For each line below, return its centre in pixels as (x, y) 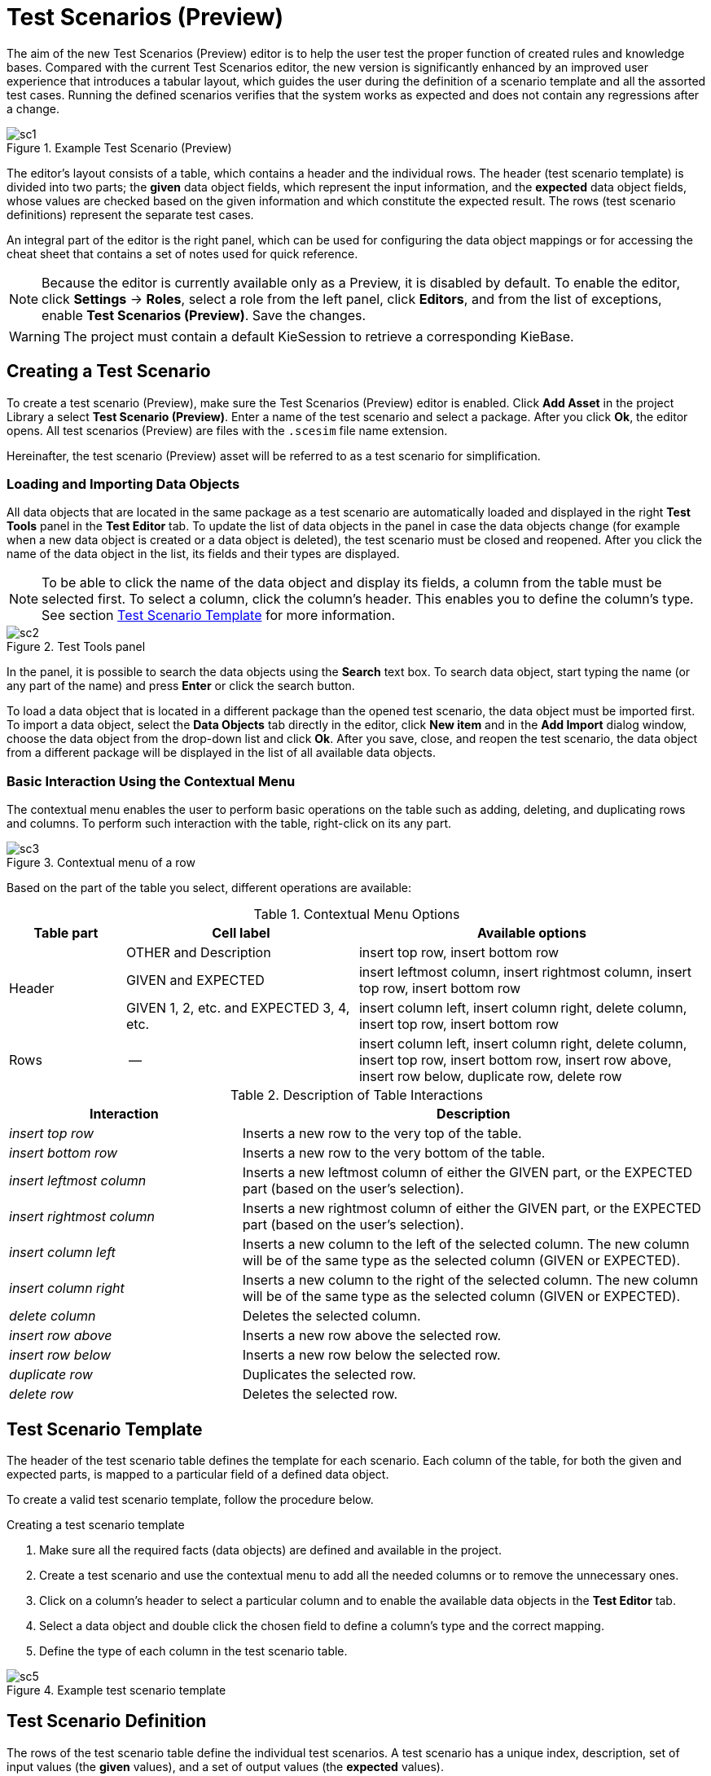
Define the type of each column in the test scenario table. (193, 1651)
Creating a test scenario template (96, 1524)
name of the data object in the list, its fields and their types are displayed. (203, 554)
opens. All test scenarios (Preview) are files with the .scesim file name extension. (227, 430)
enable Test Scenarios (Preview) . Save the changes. (204, 315)
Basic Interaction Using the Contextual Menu (151, 781)
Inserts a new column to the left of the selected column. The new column (466, 1244)
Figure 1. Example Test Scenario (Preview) (119, 147)
